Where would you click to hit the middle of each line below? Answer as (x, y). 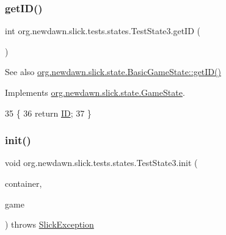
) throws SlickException (49, 224)
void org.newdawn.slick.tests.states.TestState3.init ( (101, 163)
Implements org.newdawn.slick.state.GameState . (95, 92)
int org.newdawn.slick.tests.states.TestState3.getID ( (103, 31)
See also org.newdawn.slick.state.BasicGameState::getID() (113, 72)
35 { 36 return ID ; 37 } (48, 113)
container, (24, 183)
